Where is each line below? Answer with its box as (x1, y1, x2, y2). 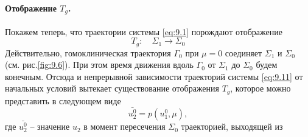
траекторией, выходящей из (181, 120, 283, 133)
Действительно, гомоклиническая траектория (5, 46, 171, 59)
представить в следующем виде (5, 94, 121, 107)
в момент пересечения (83, 120, 166, 133)
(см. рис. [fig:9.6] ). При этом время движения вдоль (5, 58, 194, 71)
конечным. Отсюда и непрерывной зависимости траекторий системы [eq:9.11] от (5, 70, 303, 82)
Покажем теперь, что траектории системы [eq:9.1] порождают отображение (5, 25, 282, 38)
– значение (30, 120, 70, 133)
